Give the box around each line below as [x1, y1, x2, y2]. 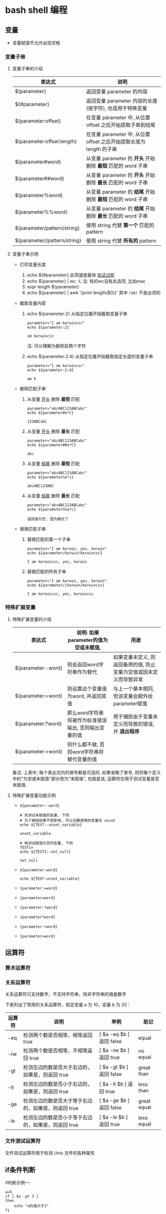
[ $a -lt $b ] [99, 1081, 127, 1088]
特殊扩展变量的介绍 [12, 616, 52, 622]
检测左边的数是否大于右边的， [23, 1064, 93, 1071]
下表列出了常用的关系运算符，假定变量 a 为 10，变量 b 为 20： [5, 1002, 131, 1008]
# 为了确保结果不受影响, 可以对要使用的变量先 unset [19, 818, 116, 823]
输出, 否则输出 [67, 724, 100, 731]
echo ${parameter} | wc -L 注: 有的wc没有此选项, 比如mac [27, 278, 146, 284]
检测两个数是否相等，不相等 [23, 1047, 88, 1054]
